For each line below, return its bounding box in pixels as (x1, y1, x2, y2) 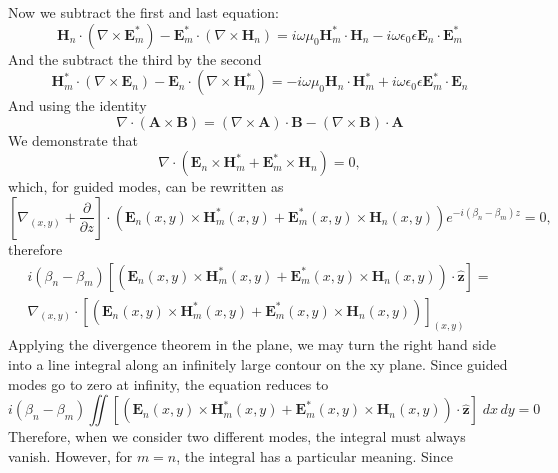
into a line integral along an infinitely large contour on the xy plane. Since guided (8, 354, 508, 375)
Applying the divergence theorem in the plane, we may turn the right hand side (8, 334, 496, 355)
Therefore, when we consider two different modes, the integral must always (8, 426, 466, 447)
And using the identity (8, 95, 147, 116)
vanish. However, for (8, 445, 133, 466)
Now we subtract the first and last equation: (8, 2, 279, 22)
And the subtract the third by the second (8, 48, 262, 69)
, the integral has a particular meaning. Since (176, 445, 453, 466)
